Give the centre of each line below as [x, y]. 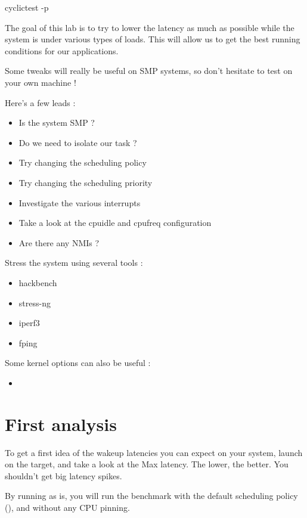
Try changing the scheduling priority [86, 182]
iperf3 [29, 323]
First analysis [61, 424]
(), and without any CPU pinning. [67, 507]
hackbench [38, 282]
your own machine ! [41, 82]
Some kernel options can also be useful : [78, 363]
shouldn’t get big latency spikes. [63, 475]
